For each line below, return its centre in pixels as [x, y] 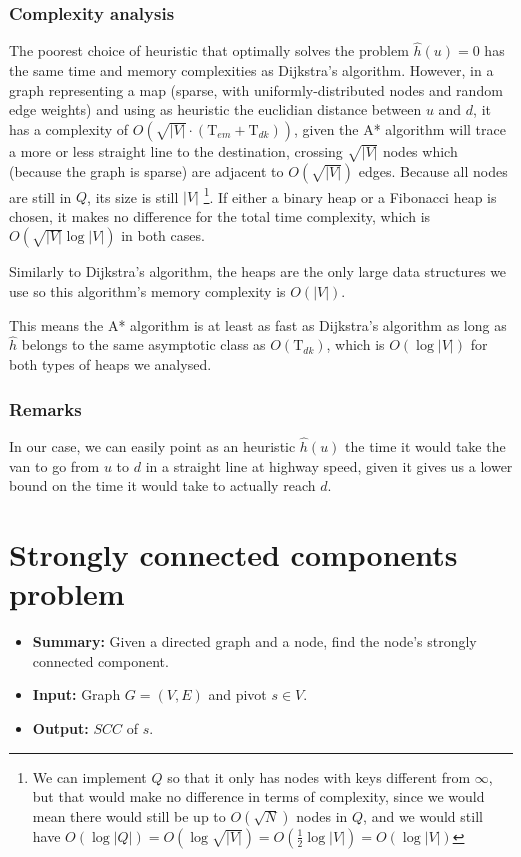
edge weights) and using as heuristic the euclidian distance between [215, 109]
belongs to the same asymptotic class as [143, 344]
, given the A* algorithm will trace [399, 128]
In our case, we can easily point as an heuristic [152, 446]
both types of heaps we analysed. [110, 364]
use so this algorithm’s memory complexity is [147, 291]
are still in [40, 196]
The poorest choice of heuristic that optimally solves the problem [209, 50]
